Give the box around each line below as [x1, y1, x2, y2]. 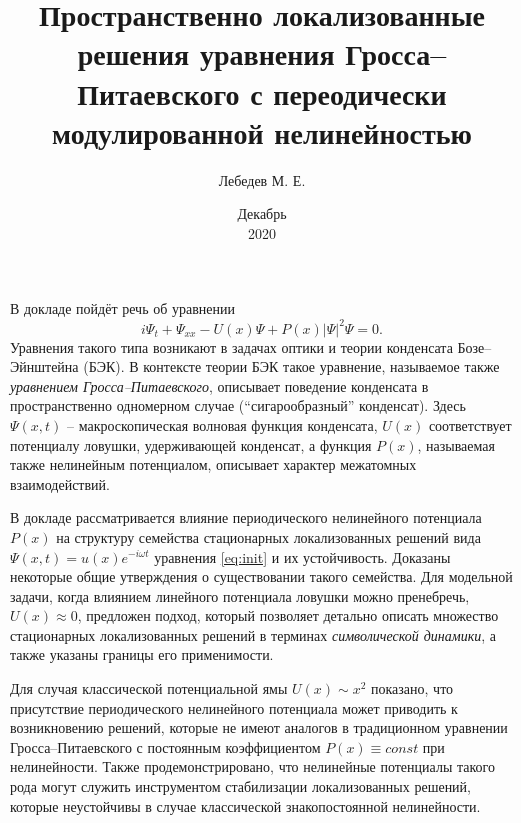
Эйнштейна [10, 356, 79, 377]
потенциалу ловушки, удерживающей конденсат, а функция [10, 434, 372, 455]
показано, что [371, 678, 454, 699]
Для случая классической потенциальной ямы [10, 678, 288, 699]
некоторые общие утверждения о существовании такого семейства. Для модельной [10, 566, 513, 587]
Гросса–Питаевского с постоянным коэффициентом [10, 736, 321, 757]
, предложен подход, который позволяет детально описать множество [77, 605, 499, 626]
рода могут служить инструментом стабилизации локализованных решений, [10, 776, 471, 797]
